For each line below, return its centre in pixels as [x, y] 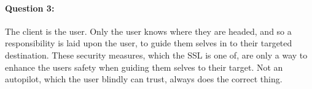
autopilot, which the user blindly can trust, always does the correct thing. [144, 79]
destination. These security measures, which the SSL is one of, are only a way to [156, 55]
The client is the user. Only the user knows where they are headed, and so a [148, 31]
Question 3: [30, 8]
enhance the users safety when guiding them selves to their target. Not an [144, 67]
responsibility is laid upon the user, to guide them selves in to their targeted [149, 43]
